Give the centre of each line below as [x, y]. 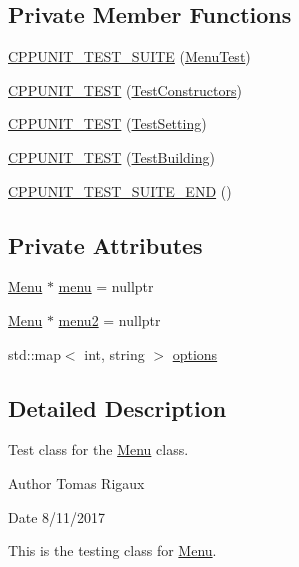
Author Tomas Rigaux [76, 482]
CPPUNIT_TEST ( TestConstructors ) [125, 89]
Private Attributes [105, 244]
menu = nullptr [106, 286]
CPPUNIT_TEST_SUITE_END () [120, 190]
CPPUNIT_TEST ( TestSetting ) [107, 123]
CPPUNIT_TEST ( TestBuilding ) [112, 156]
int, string [114, 353]
